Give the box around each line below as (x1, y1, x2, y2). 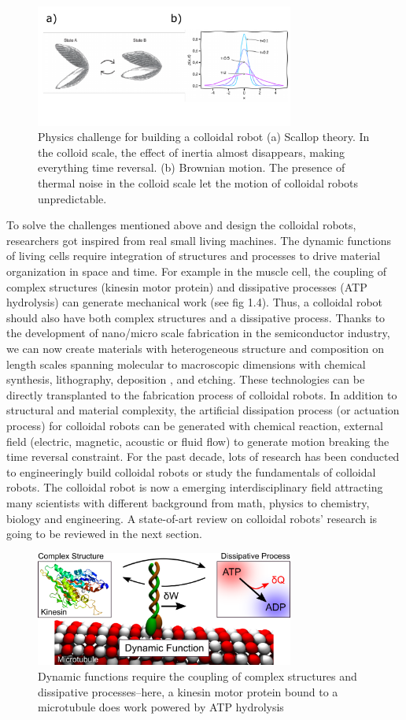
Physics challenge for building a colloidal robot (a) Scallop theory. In (38, 128, 370, 145)
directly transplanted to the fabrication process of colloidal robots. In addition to (6, 386, 397, 403)
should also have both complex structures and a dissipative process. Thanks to (6, 309, 386, 325)
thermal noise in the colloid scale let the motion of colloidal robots (38, 175, 359, 191)
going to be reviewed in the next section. (6, 525, 202, 542)
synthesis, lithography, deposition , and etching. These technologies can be (6, 371, 365, 388)
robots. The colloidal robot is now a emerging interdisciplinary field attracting (6, 479, 383, 495)
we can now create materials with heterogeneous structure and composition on (6, 340, 384, 356)
